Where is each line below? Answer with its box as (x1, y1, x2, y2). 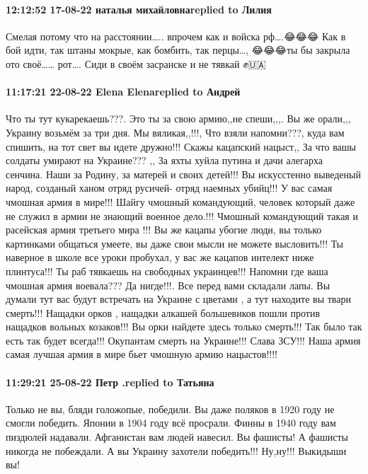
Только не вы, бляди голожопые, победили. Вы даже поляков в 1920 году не (6, 401, 335, 416)
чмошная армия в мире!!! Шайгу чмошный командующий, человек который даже (6, 194, 355, 209)
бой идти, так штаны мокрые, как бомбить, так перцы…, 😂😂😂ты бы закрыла (6, 42, 350, 57)
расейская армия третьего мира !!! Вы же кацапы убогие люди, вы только (6, 222, 322, 237)
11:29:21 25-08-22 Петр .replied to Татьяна (6, 374, 214, 389)
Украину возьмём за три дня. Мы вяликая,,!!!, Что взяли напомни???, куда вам (6, 125, 345, 139)
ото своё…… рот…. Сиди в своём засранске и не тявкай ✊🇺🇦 (6, 56, 266, 71)
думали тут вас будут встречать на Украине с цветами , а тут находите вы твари (6, 291, 351, 306)
